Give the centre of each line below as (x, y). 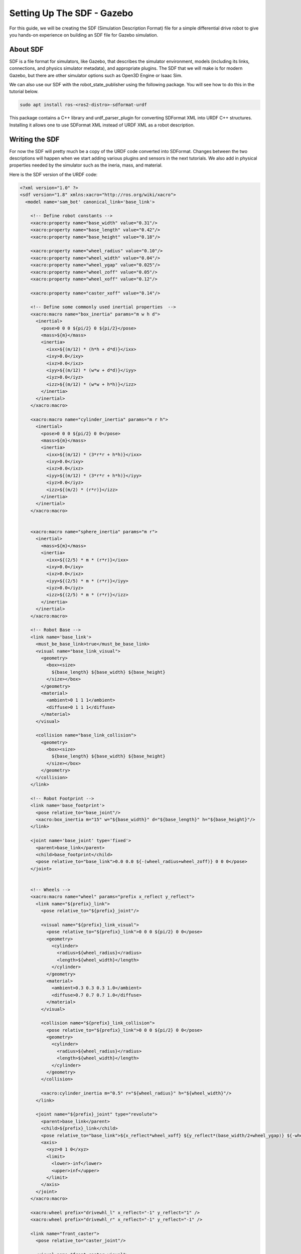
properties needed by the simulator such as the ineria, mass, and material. (86, 165)
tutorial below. (24, 92)
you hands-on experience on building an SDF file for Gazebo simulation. (84, 35)
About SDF (26, 49)
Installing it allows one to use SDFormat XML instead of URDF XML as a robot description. (102, 125)
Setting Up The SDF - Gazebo (71, 13)
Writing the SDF (34, 139)
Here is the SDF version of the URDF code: (53, 174)
